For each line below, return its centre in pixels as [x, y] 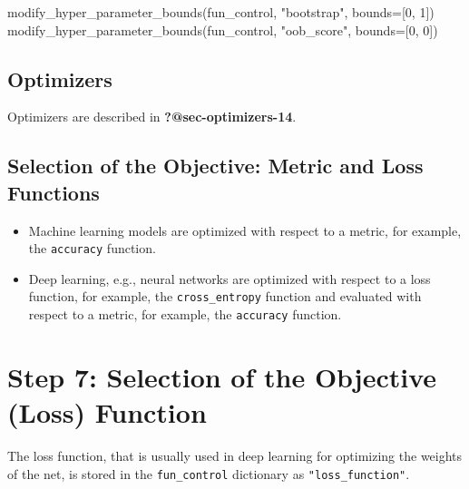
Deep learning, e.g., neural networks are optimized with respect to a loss [230, 278]
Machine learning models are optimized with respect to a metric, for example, [245, 230]
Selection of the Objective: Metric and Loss [215, 166]
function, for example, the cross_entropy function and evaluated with [225, 296]
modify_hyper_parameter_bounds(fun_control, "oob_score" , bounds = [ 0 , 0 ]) [223, 29]
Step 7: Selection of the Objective [222, 376]
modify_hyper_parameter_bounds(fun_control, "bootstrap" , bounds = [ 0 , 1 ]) [221, 12]
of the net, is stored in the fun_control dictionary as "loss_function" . [209, 473]
